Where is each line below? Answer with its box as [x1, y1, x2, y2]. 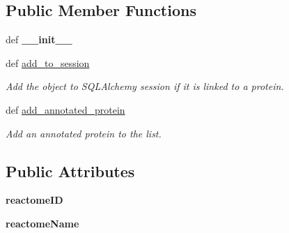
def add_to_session [6, 55, 90, 70]
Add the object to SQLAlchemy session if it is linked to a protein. [6, 79, 284, 93]
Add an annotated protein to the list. [6, 126, 162, 140]
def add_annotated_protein [6, 102, 125, 116]
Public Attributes [6, 160, 135, 181]
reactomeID [6, 193, 63, 207]
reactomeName [6, 216, 79, 230]
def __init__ [6, 32, 72, 47]
